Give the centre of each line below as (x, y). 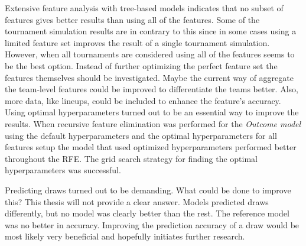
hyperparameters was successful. (63, 170)
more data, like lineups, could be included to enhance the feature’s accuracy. (143, 100)
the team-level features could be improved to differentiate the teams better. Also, (152, 89)
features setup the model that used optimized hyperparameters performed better (151, 147)
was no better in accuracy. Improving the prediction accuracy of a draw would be (152, 224)
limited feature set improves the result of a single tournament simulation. (137, 42)
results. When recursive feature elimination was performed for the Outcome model (153, 123)
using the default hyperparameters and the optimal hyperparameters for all (141, 135)
